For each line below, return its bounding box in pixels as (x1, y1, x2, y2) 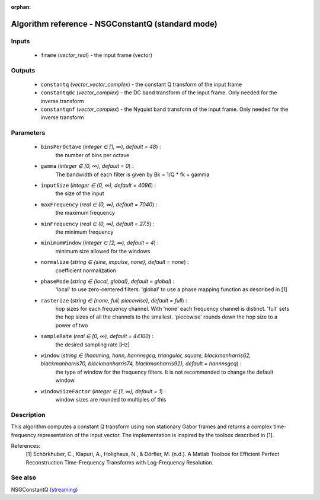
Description (11, 410, 46, 419)
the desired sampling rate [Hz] (55, 341, 130, 348)
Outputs (11, 66, 36, 74)
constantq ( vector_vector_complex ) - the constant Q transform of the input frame (40, 81, 242, 88)
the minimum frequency (55, 228, 114, 235)
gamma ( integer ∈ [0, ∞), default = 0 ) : (40, 163, 134, 170)
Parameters (11, 129, 46, 137)
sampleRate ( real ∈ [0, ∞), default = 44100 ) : (40, 333, 154, 340)
